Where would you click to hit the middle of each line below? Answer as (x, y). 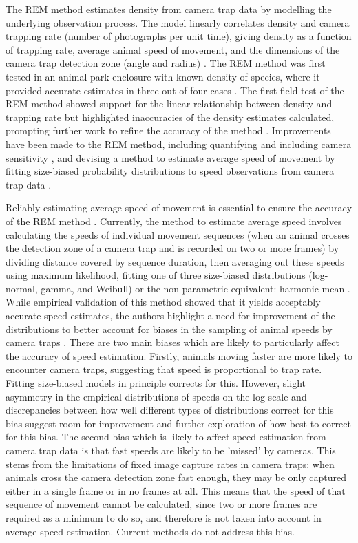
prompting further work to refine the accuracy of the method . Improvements (168, 130)
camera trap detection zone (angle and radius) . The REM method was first (166, 63)
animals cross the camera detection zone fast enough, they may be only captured (176, 477)
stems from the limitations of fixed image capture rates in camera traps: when (170, 464)
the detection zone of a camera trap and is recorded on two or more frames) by (172, 248)
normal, (22, 288)
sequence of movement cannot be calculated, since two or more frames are (161, 504)
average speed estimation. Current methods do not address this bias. (150, 531)
